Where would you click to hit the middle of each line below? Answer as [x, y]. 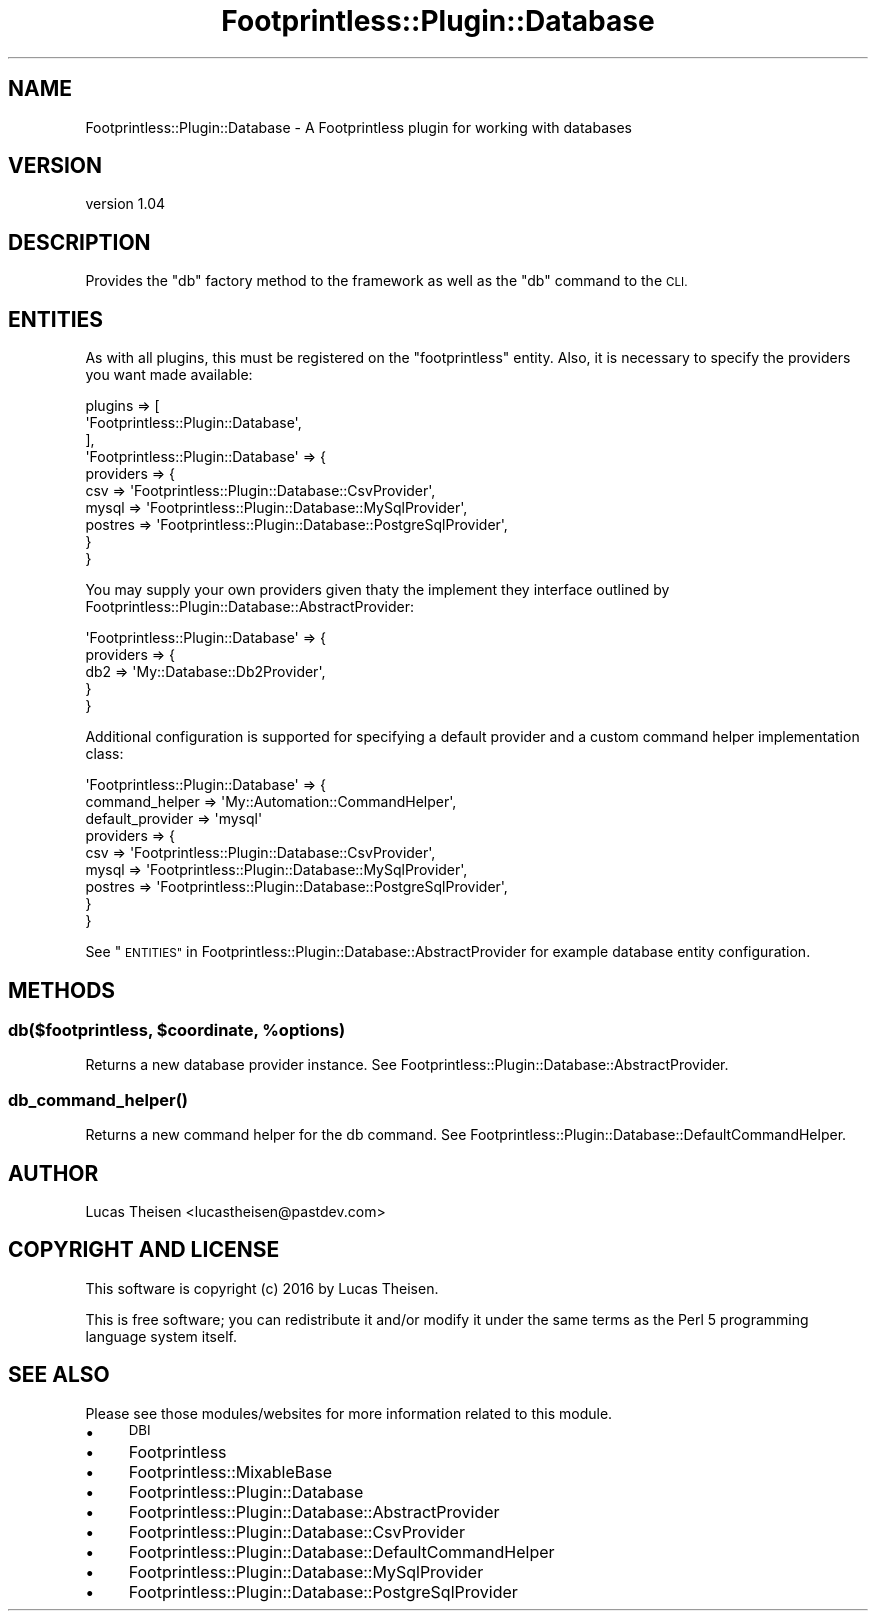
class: [104, 754]
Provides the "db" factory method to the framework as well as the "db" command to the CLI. [386, 281]
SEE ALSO [59, 1375]
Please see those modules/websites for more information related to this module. [349, 1413]
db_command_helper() [98, 1099]
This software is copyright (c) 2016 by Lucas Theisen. [262, 1288]
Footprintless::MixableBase [230, 1471]
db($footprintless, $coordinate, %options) [177, 1029]
